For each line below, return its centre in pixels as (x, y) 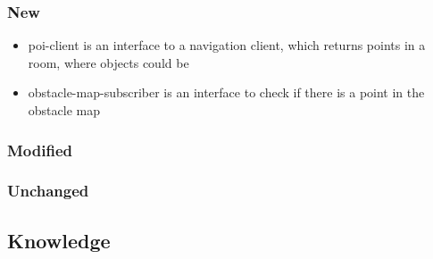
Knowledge (59, 240)
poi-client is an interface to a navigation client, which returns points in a (227, 45)
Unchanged (48, 191)
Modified (40, 150)
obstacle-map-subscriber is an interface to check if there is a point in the (226, 92)
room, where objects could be (108, 62)
